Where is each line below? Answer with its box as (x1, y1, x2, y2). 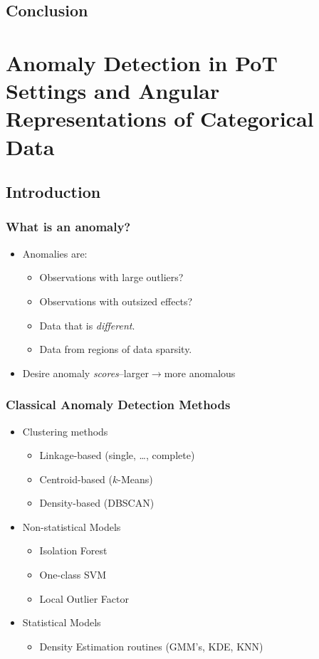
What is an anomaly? (6, 218, 131, 236)
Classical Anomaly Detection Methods (6, 396, 231, 413)
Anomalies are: (22, 246, 88, 260)
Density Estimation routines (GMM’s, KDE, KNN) (39, 638, 263, 653)
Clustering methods (22, 423, 108, 438)
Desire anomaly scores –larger (22, 365, 149, 380)
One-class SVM (39, 567, 107, 582)
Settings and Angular (6, 76, 220, 105)
